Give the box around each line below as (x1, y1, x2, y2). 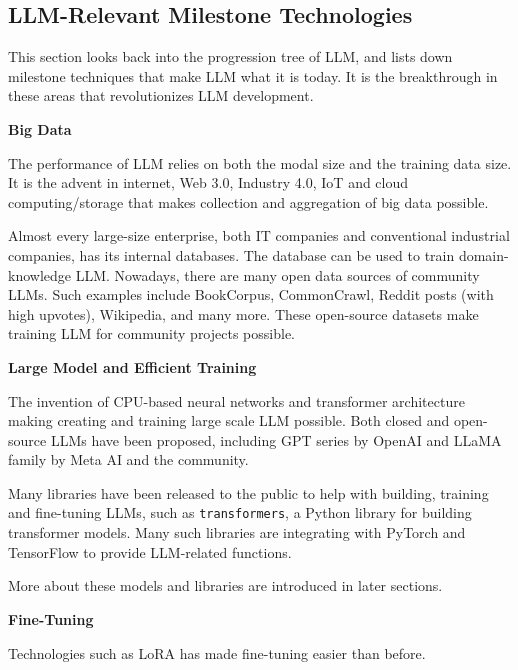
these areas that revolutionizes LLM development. (8, 85, 314, 106)
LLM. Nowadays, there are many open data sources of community (75, 264, 480, 285)
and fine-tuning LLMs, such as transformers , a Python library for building (8, 502, 472, 523)
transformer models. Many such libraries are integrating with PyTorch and (8, 522, 466, 543)
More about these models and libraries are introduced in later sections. (8, 575, 443, 596)
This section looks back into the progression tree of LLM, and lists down (8, 46, 453, 67)
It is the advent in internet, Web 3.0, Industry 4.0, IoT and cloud (8, 172, 409, 193)
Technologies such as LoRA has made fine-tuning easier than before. (8, 642, 426, 663)
